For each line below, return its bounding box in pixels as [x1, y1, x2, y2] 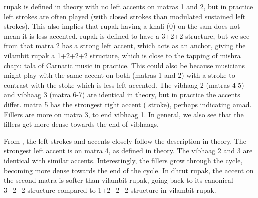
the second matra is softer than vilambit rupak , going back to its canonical [4, 175, 233, 185]
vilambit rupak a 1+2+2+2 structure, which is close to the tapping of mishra [4, 50, 241, 60]
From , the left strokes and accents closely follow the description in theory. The [4, 135, 246, 146]
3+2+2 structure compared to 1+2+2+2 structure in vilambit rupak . [4, 184, 216, 195]
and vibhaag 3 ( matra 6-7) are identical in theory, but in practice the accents [4, 89, 240, 100]
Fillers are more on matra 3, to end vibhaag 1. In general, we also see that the [4, 109, 244, 119]
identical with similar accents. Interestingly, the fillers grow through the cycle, [4, 155, 243, 165]
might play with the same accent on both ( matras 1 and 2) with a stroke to [4, 70, 235, 80]
